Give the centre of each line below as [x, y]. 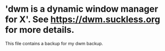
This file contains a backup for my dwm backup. [54, 43]
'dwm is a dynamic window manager [82, 9]
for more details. [40, 30]
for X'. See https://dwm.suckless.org [83, 19]
